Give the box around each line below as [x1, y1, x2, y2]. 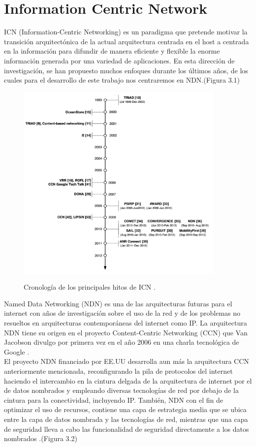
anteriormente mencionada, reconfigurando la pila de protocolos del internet [4, 366, 233, 376]
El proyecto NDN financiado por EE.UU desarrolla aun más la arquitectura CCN [4, 356, 249, 366]
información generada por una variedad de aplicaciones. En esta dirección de [4, 55, 235, 65]
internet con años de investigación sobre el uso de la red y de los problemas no [4, 308, 241, 318]
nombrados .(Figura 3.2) [4, 433, 77, 444]
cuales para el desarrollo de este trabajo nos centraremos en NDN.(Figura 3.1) [4, 75, 240, 85]
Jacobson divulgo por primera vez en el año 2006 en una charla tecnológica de [4, 337, 239, 347]
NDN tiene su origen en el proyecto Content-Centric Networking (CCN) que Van [4, 327, 248, 337]
